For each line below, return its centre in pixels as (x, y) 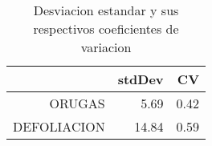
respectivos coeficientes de (106, 28)
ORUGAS (77, 103)
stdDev (141, 79)
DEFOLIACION (59, 126)
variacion (106, 47)
